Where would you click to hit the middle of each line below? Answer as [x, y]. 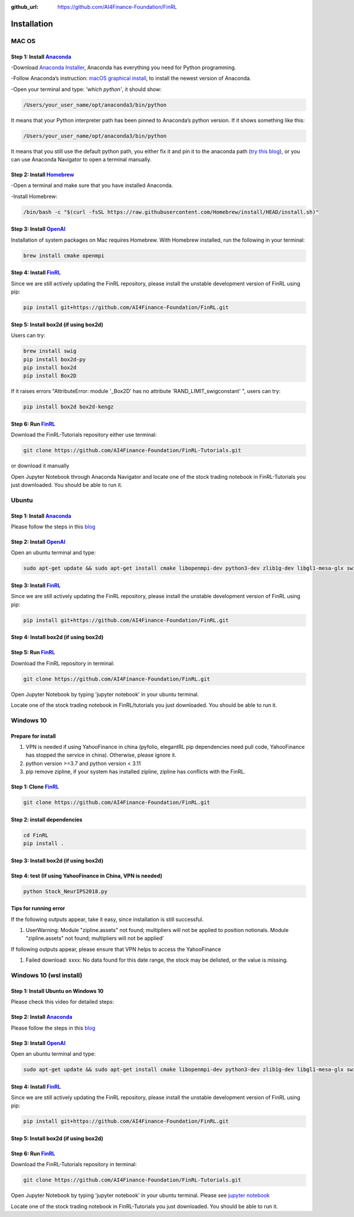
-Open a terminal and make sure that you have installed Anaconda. [92, 186]
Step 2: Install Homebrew [42, 175]
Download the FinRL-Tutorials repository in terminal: [74, 1164]
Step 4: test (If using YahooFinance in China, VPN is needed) [86, 875]
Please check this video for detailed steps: [63, 1002]
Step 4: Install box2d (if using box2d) [57, 637]
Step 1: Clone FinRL [35, 787]
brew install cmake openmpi [64, 255]
